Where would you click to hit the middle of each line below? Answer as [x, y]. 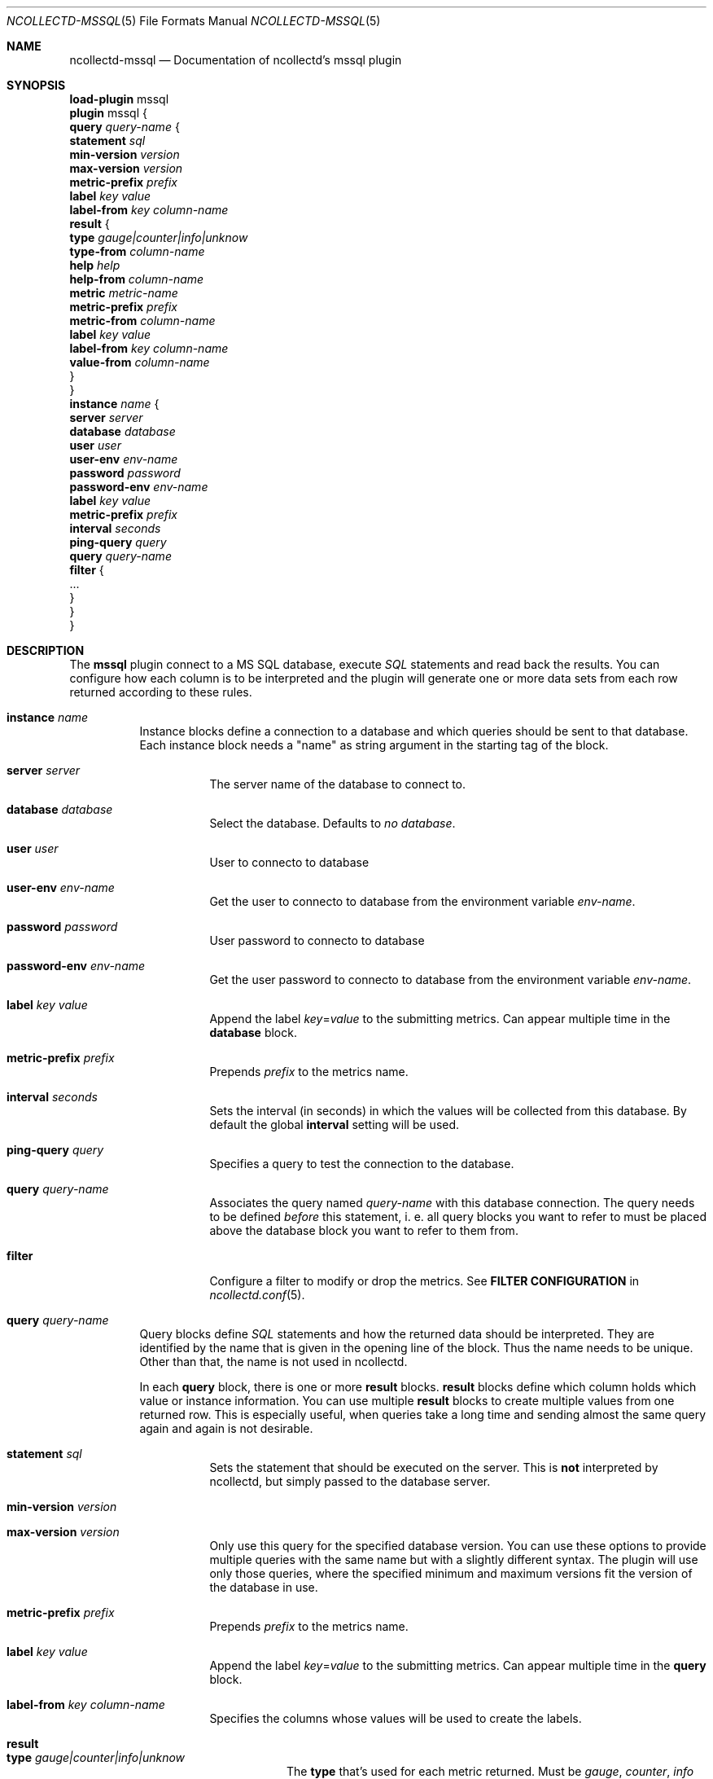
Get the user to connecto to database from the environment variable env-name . [422, 901]
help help [95, 265]
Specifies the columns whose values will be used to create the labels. [396, 1718]
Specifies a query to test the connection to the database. [362, 1164]
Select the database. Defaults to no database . [332, 823]
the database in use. [264, 1587]
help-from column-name [137, 279]
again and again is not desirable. [226, 1428]
